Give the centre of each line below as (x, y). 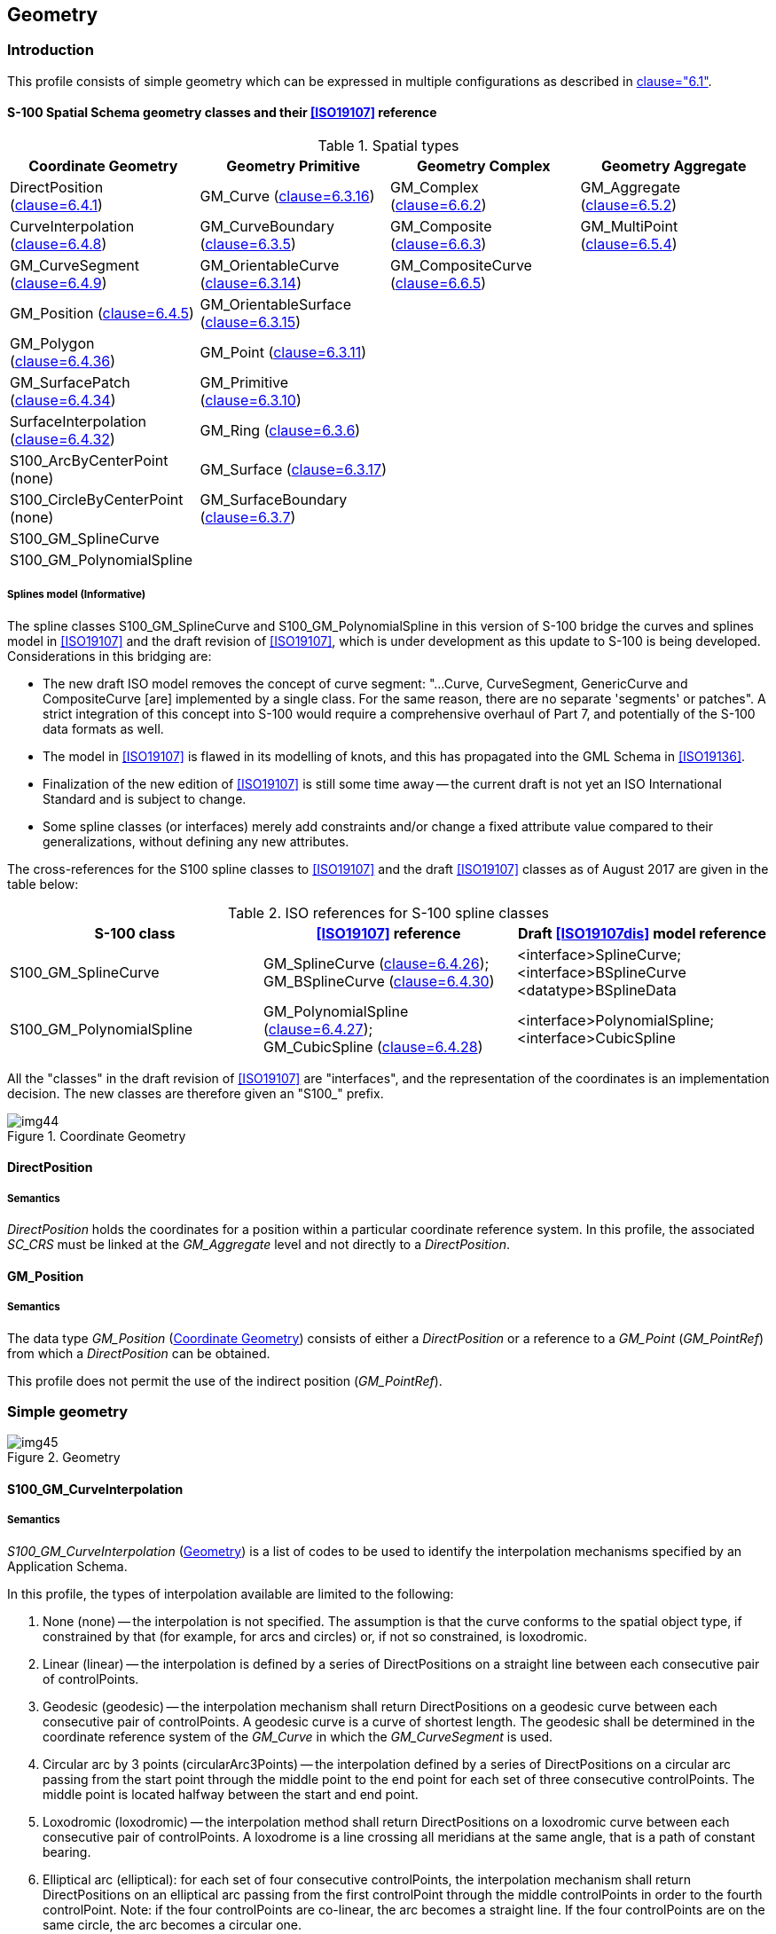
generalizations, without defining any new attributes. (196, 841)
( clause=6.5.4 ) (629, 244)
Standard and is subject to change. (145, 798)
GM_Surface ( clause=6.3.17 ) (294, 470)
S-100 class (135, 933)
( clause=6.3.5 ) (248, 244)
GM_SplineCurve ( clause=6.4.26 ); (376, 963)
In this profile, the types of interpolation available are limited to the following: (231, 1593)
